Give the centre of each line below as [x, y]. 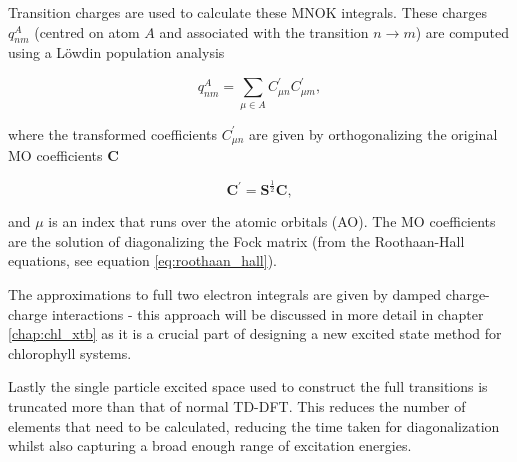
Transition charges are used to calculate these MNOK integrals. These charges [248, 12]
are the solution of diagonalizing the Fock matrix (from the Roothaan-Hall [236, 240]
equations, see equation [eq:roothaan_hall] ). [142, 260]
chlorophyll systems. [70, 352]
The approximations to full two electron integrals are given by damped [225, 294]
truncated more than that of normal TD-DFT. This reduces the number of [237, 405]
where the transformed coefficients [113, 133]
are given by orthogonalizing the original [373, 133]
